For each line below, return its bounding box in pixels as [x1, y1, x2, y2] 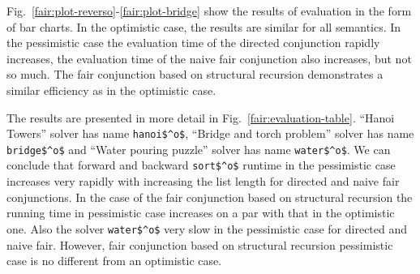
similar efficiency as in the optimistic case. [6, 81, 216, 98]
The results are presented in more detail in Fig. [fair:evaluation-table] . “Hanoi [6, 109, 395, 126]
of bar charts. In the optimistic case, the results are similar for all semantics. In [6, 18, 401, 35]
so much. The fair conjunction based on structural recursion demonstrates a [6, 66, 384, 83]
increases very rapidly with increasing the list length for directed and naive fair [6, 173, 400, 190]
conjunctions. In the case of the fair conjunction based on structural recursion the [6, 188, 413, 205]
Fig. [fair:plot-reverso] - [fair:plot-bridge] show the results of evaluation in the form [6, 2, 412, 19]
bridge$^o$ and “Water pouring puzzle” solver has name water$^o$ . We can [6, 140, 391, 157]
